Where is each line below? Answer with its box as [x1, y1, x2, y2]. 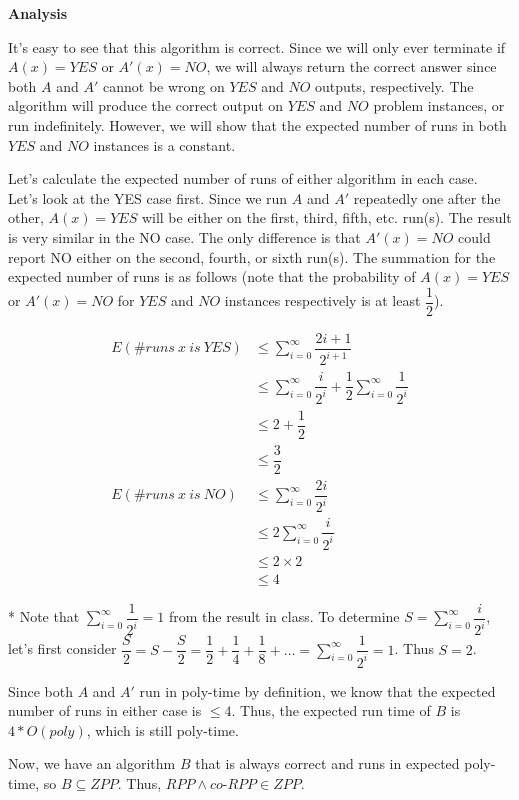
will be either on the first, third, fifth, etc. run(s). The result [141, 207, 512, 228]
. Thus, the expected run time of [231, 700, 431, 721]
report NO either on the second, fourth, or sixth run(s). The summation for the [8, 246, 496, 267]
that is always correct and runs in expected [195, 753, 460, 774]
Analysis [8, 3, 68, 23]
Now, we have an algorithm [8, 753, 176, 774]
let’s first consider [8, 638, 117, 659]
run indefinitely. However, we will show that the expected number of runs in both [8, 114, 507, 135]
